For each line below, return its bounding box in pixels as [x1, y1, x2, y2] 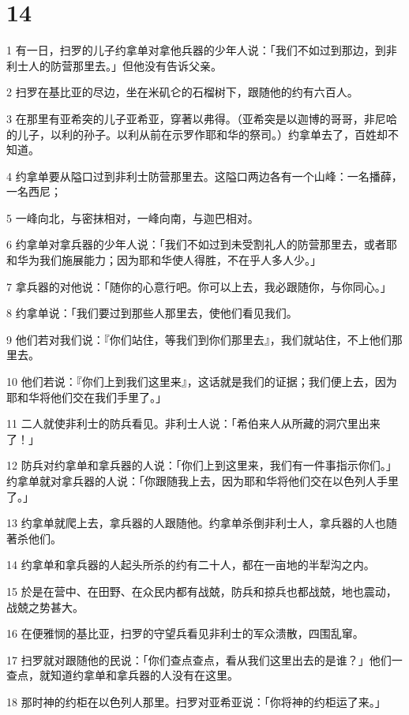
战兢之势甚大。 [6, 598, 84, 615]
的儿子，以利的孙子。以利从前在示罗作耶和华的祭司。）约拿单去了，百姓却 [6, 125, 388, 142]
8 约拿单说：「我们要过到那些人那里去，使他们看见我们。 [6, 305, 298, 321]
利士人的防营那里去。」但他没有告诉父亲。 [6, 57, 222, 73]
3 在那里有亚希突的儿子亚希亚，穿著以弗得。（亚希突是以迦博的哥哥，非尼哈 [6, 110, 397, 126]
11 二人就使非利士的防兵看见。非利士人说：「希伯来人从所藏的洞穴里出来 [6, 415, 381, 432]
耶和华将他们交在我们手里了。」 [6, 388, 167, 405]
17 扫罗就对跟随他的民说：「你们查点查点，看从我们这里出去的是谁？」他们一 [6, 651, 403, 668]
